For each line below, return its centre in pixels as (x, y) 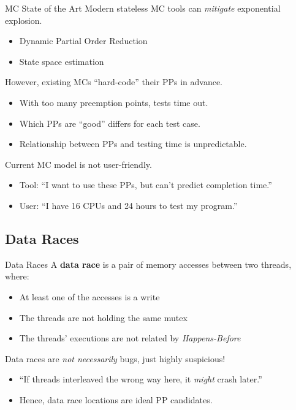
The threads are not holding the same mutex (103, 317)
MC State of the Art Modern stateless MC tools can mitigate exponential (143, 8)
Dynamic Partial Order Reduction (83, 41)
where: (17, 276)
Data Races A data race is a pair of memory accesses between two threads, (148, 264)
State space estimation (62, 61)
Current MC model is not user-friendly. (78, 164)
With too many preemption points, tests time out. (114, 102)
